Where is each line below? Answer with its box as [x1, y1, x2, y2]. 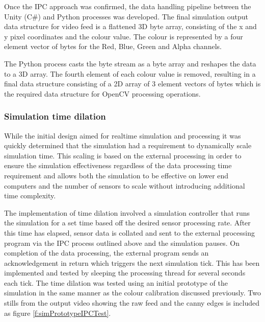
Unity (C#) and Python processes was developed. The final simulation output [4, 11, 248, 21]
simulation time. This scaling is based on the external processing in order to [4, 150, 242, 160]
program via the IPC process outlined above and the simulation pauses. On [4, 237, 240, 248]
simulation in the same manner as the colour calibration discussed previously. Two [4, 287, 261, 298]
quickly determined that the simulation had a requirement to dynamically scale [4, 140, 252, 151]
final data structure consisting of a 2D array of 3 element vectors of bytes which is [4, 78, 261, 89]
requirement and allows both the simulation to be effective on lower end [4, 170, 229, 180]
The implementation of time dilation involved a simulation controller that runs [4, 207, 250, 218]
